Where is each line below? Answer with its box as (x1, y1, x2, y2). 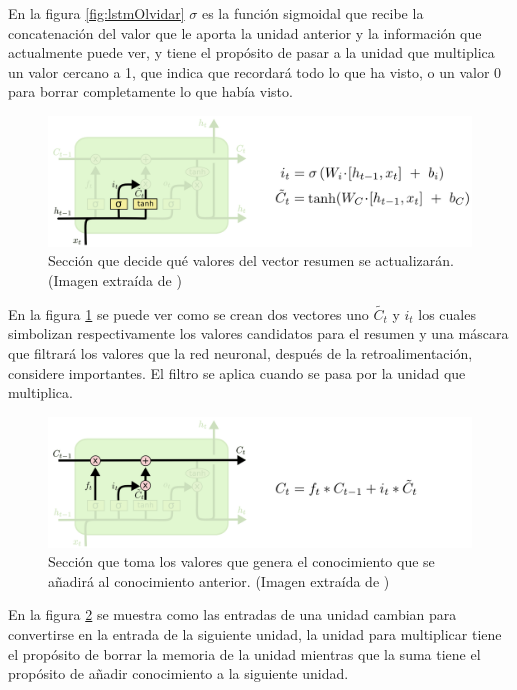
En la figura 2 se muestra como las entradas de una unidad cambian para (8, 604, 457, 625)
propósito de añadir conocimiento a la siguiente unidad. (8, 663, 349, 684)
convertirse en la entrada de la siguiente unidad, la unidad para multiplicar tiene (8, 624, 502, 644)
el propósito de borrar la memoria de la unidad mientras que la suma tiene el (8, 643, 481, 664)
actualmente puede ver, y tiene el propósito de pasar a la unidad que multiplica (8, 42, 495, 63)
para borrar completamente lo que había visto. (8, 81, 293, 102)
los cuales (418, 303, 476, 324)
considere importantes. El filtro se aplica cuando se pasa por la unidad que (8, 362, 466, 383)
